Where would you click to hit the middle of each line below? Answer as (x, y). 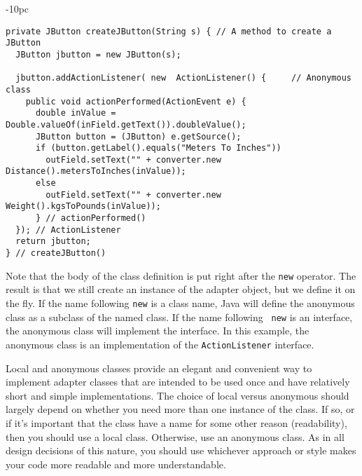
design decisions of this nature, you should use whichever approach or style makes (181, 450)
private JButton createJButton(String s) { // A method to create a (169, 31)
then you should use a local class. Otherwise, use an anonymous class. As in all (175, 436)
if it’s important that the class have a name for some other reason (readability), (176, 422)
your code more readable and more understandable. (116, 464)
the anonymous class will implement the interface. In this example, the (158, 331)
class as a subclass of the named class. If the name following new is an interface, (179, 317)
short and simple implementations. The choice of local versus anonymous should (177, 395)
